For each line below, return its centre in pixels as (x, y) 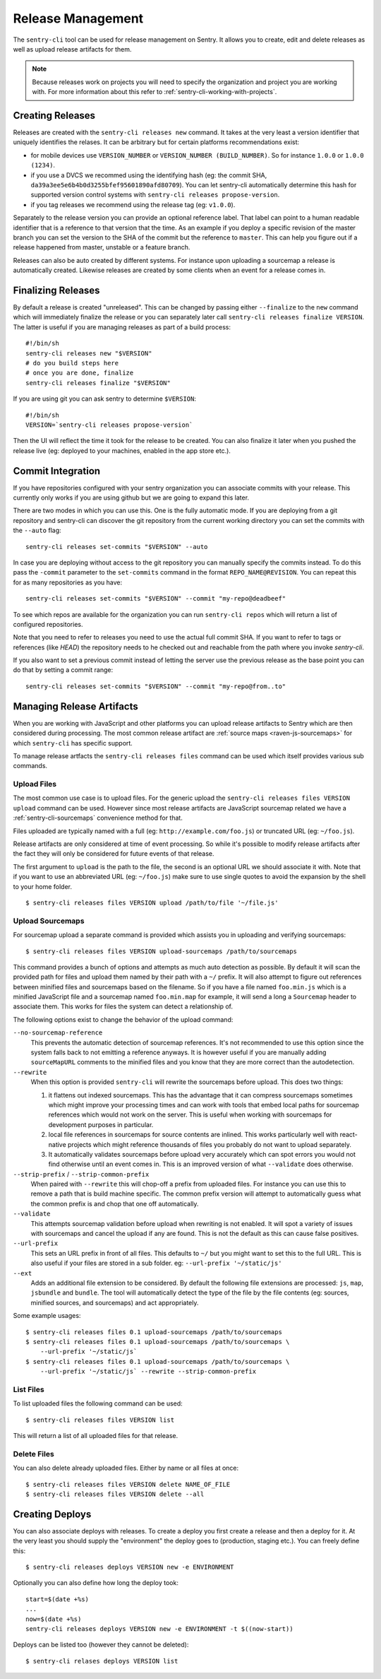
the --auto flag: (37, 531)
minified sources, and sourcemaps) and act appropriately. (115, 1302)
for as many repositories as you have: (68, 582)
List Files (29, 1389)
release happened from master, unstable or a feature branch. (102, 247)
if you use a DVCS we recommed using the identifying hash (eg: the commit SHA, (149, 175)
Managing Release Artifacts (75, 706)
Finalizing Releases (56, 290)
